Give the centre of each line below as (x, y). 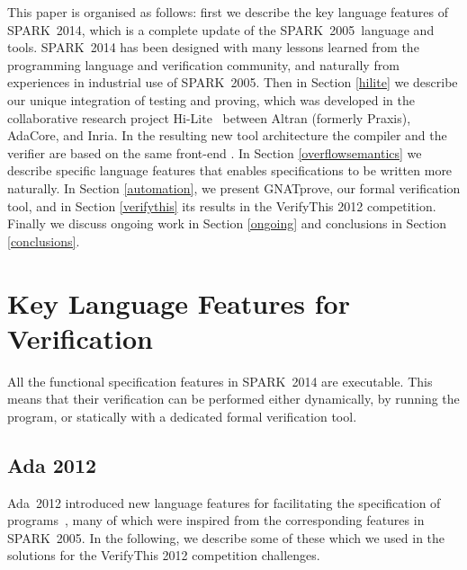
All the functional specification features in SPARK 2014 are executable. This (220, 381)
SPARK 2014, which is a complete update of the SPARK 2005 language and (221, 29)
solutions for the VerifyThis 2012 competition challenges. (164, 555)
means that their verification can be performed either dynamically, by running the (233, 399)
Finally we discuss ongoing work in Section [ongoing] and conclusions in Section (227, 223)
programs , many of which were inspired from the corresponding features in (216, 520)
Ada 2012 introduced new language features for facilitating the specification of (224, 502)
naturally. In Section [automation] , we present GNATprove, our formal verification (234, 187)
